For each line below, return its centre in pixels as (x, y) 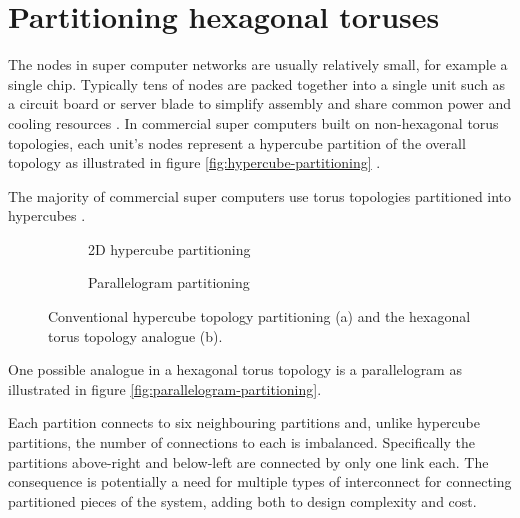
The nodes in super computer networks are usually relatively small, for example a (258, 64)
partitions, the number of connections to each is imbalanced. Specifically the (241, 442)
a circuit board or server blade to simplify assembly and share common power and (260, 103)
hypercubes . (47, 215)
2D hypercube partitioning (169, 248)
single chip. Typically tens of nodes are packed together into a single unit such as (257, 83)
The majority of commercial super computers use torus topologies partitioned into (260, 195)
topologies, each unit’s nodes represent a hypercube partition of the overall (237, 142)
